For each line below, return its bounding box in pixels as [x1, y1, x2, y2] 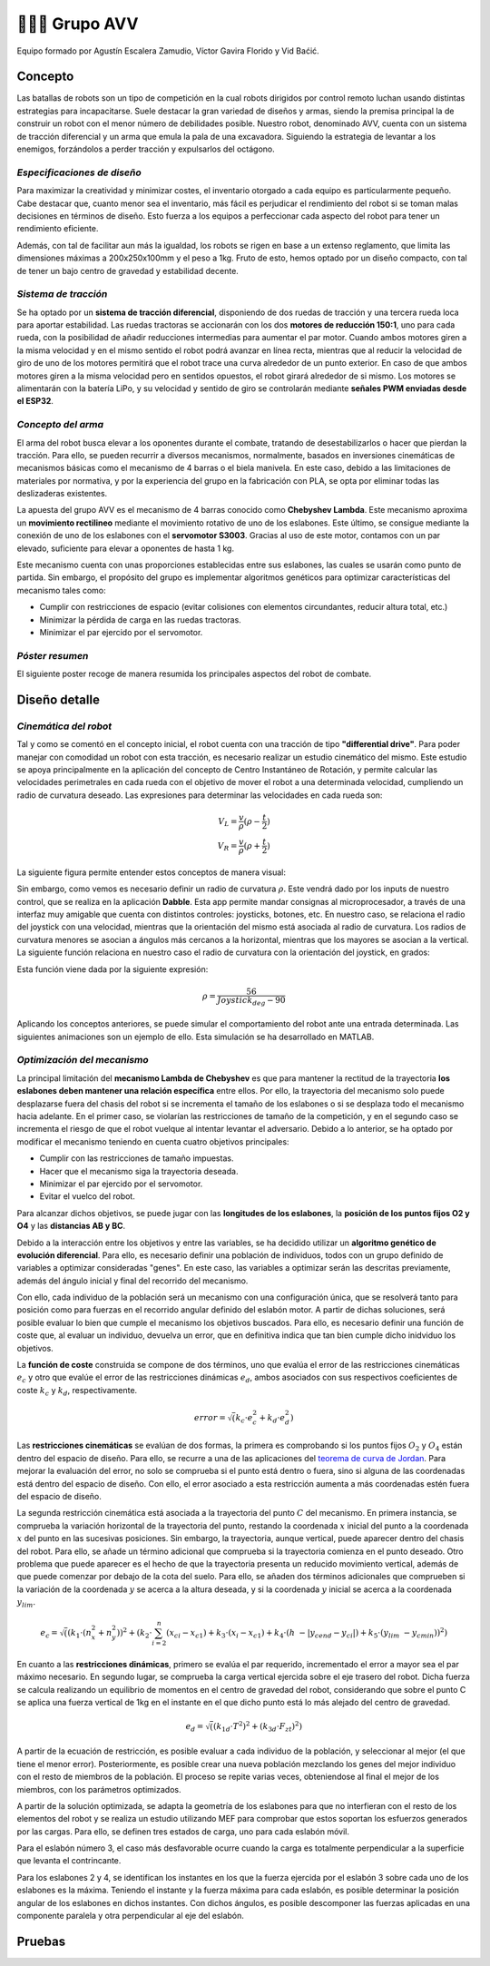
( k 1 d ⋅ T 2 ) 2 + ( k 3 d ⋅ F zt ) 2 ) [213, 1720, 303, 1734]
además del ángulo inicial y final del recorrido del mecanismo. [16, 1275, 249, 1286]
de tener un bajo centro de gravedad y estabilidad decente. [16, 265, 240, 276]
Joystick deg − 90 [217, 995, 286, 1008]
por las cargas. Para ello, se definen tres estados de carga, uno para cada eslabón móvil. [16, 1825, 349, 1837]
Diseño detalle [16, 692, 100, 707]
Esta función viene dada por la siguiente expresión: [16, 963, 209, 975]
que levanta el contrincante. [16, 1855, 122, 1866]
